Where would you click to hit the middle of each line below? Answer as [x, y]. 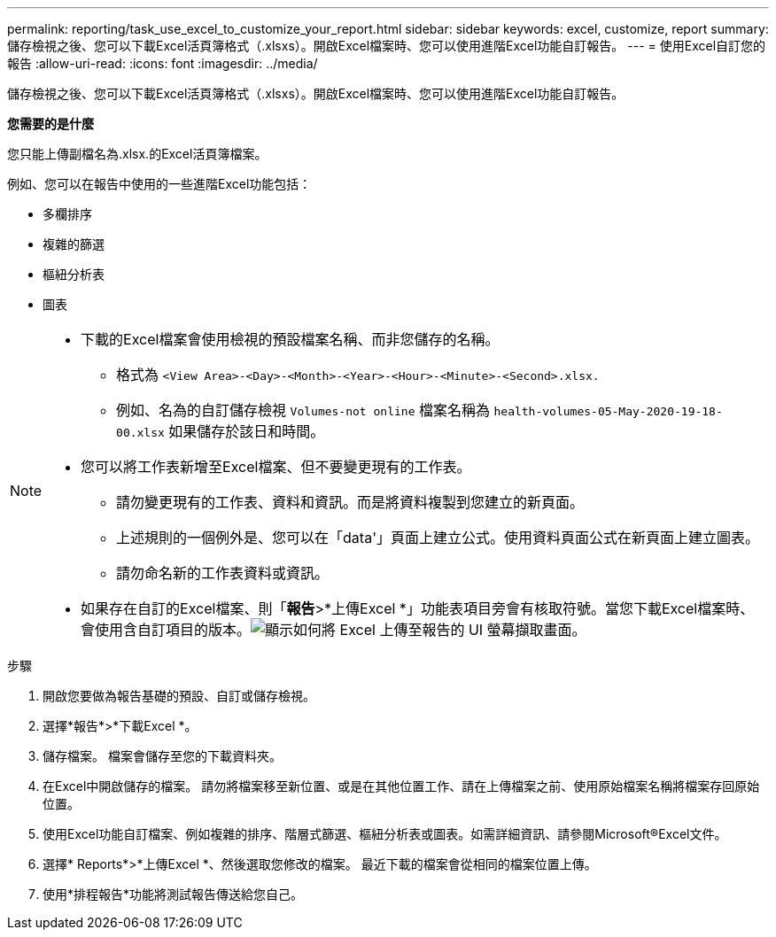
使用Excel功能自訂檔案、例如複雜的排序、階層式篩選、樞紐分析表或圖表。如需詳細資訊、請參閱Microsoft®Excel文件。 [385, 834]
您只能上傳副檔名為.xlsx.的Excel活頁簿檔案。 [137, 154]
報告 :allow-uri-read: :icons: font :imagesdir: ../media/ [163, 63]
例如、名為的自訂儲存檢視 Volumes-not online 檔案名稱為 [303, 410]
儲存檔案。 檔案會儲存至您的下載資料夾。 [162, 756]
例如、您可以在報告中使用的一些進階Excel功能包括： [159, 184]
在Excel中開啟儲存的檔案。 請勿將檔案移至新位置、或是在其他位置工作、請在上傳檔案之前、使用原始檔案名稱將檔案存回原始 [401, 786]
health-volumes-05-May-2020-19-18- [608, 411]
